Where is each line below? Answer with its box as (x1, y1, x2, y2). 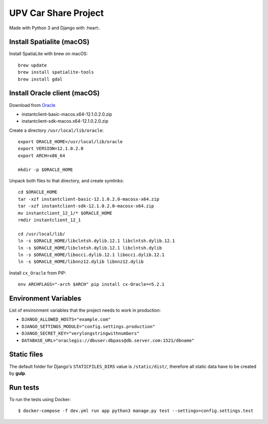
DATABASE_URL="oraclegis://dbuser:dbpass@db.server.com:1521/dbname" (21, 338, 195, 343)
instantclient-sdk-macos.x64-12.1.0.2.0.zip (21, 118, 109, 124)
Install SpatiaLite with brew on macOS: (9, 51, 88, 57)
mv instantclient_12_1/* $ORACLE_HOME (18, 210, 113, 216)
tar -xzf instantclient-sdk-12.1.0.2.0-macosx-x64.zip (18, 203, 154, 209)
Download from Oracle (9, 102, 56, 108)
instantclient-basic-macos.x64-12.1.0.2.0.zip (21, 111, 113, 117)
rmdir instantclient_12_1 (18, 217, 81, 223)
